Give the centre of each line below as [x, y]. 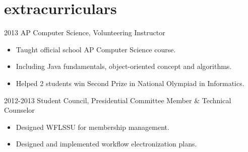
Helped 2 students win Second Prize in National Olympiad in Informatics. [130, 83]
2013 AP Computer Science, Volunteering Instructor [85, 32]
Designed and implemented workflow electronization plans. [106, 144]
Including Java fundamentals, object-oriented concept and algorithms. [124, 66]
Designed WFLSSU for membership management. [92, 127]
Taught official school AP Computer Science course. [96, 49]
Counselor [19, 110]
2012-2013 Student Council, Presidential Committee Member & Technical [118, 100]
